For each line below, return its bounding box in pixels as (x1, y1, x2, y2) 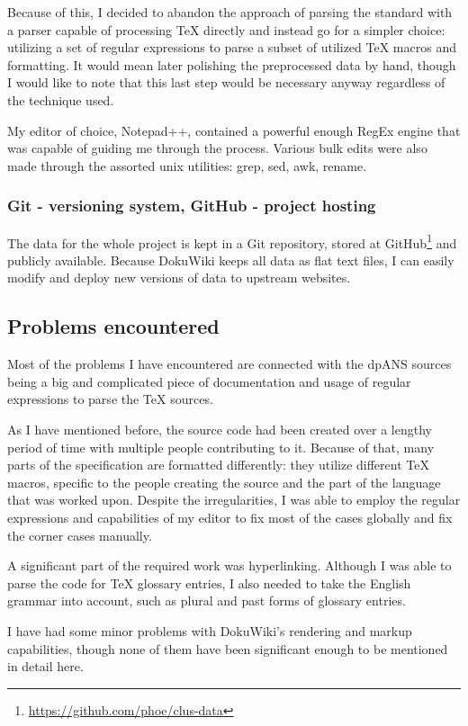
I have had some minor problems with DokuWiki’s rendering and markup (7, 621, 412, 640)
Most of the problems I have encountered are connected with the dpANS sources (7, 354, 452, 373)
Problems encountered (7, 312, 220, 340)
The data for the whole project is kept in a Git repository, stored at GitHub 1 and (7, 230, 457, 252)
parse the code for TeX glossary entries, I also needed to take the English (7, 573, 411, 592)
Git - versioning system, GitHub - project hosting (7, 194, 376, 217)
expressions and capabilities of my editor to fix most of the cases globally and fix (7, 507, 453, 526)
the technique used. (7, 90, 114, 109)
